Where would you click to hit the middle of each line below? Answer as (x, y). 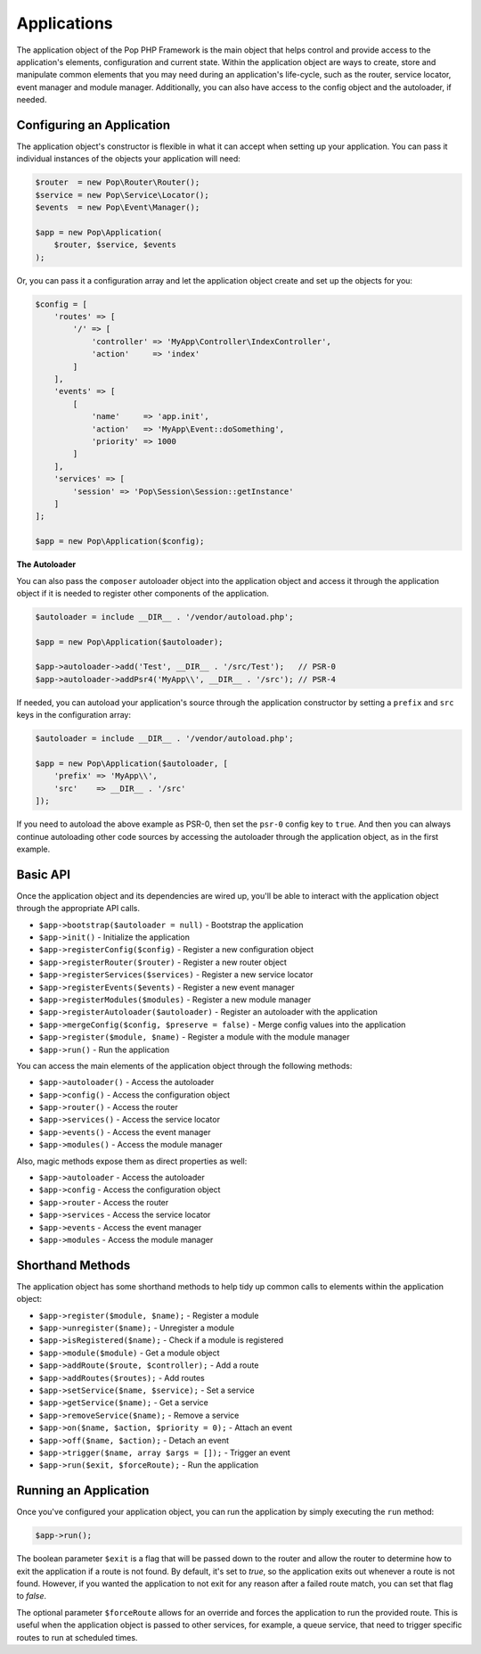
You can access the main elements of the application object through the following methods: (184, 1066)
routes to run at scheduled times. (77, 1637)
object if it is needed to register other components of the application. (143, 593)
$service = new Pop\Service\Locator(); (122, 195)
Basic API (44, 874)
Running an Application (83, 1490)
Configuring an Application (94, 125)
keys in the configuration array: (73, 715)
